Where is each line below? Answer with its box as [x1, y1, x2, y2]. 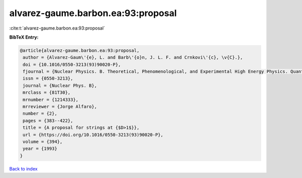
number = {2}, [23, 111, 57, 116]
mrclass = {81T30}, [23, 90, 70, 95]
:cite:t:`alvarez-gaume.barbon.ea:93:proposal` [9, 25, 105, 31]
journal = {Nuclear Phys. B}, [23, 83, 98, 88]
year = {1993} [23, 146, 57, 151]
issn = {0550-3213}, [23, 76, 73, 81]
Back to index [9, 165, 38, 171]
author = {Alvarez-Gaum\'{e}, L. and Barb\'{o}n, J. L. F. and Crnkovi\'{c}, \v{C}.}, [23, 55, 243, 60]
